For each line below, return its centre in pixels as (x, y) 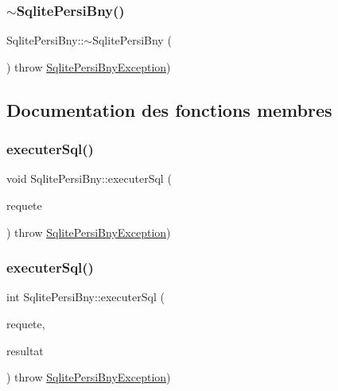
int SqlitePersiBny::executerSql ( (85, 297)
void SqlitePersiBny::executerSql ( (89, 178)
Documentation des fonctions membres (169, 109)
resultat (25, 350)
